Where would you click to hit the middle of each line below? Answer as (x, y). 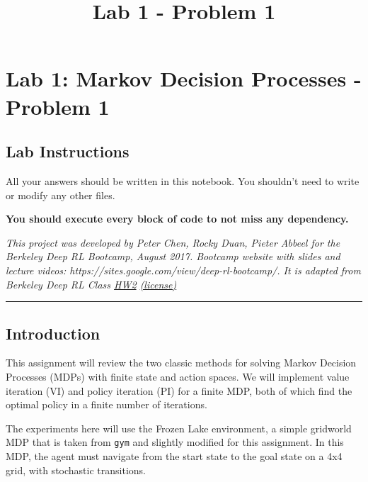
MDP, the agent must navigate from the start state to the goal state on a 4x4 (174, 455)
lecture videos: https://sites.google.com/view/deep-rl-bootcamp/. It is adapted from (183, 270)
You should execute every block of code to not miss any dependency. (177, 219)
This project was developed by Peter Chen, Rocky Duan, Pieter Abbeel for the (173, 242)
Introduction (53, 333)
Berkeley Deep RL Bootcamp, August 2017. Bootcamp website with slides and (173, 256)
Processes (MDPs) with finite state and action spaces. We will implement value (178, 376)
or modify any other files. (61, 195)
